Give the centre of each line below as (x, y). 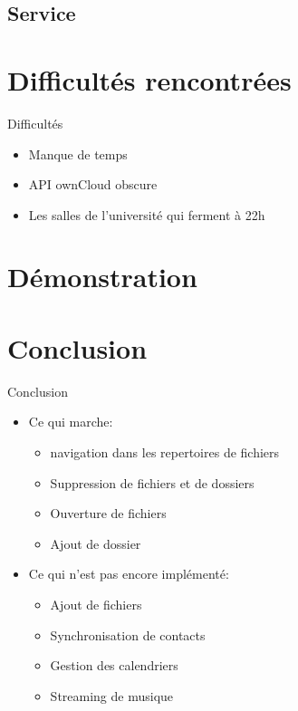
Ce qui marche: (71, 422)
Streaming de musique (112, 695)
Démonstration (102, 277)
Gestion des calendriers (114, 665)
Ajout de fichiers (96, 604)
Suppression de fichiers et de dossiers (152, 482)
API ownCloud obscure (93, 184)
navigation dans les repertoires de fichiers (165, 452)
